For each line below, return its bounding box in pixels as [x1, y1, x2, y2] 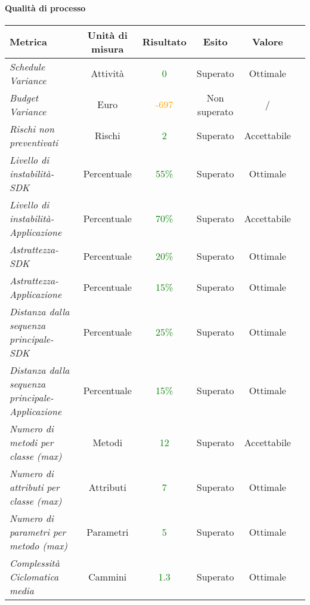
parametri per [10, 524, 66, 539]
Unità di [87, 27, 128, 42]
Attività [91, 66, 125, 81]
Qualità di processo [5, 1, 86, 14]
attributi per [10, 480, 60, 494]
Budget [10, 90, 39, 105]
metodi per [10, 435, 54, 449]
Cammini [88, 569, 127, 583]
